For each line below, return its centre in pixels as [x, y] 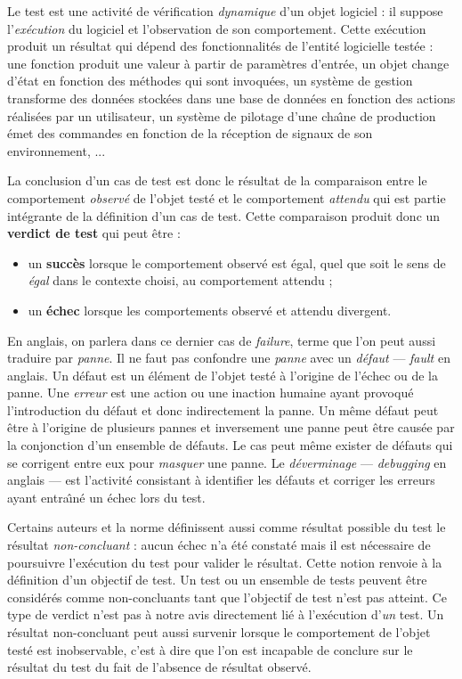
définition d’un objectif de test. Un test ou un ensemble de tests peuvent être [217, 580]
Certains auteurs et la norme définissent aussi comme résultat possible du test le [227, 527]
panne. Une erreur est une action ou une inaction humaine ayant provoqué [211, 393]
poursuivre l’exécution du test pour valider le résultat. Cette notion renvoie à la [225, 562]
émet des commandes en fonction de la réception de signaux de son [190, 133]
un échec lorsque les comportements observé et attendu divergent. [210, 310]
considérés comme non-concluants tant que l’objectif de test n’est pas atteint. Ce [227, 597]
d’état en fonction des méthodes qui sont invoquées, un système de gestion [210, 81]
